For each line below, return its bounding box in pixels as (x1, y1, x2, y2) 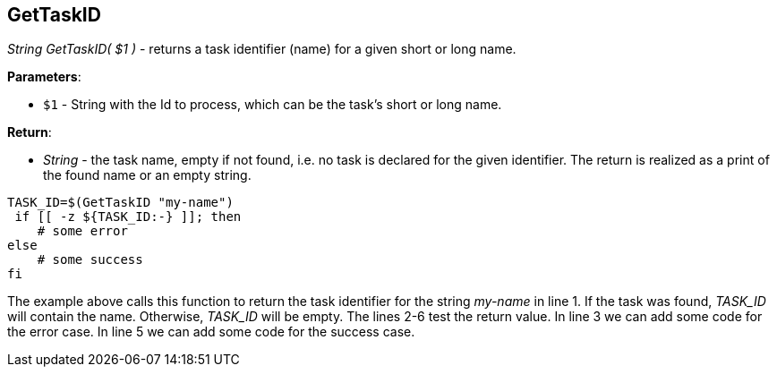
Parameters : (7, 69, 81, 85)
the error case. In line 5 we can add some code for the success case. (7, 324, 415, 340)
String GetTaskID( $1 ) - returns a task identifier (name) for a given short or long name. (7, 41, 517, 57)
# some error (37, 224, 128, 239)
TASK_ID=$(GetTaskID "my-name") (7, 195, 234, 210)
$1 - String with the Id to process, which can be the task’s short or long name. (43, 97, 502, 113)
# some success (37, 252, 143, 268)
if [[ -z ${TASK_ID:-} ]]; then (14, 209, 242, 225)
